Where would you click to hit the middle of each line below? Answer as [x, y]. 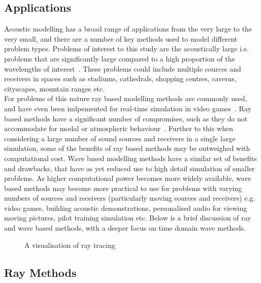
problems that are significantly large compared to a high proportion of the [120, 58]
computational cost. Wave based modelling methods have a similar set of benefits [130, 158]
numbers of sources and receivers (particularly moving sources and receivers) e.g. [130, 198]
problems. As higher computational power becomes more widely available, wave [128, 178]
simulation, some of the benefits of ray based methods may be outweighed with [127, 148]
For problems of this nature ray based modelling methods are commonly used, [126, 98]
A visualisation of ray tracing [70, 245]
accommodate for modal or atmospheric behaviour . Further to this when [119, 128]
